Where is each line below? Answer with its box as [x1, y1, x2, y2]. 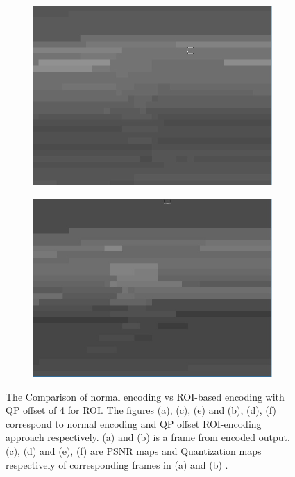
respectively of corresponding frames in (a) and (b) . [6, 457, 228, 471]
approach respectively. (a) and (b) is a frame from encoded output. [6, 430, 290, 444]
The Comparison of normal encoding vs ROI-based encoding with [6, 389, 285, 403]
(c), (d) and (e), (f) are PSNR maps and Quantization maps [6, 443, 262, 458]
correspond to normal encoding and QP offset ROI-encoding [6, 416, 262, 430]
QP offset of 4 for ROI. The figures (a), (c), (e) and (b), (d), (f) [6, 403, 276, 417]
